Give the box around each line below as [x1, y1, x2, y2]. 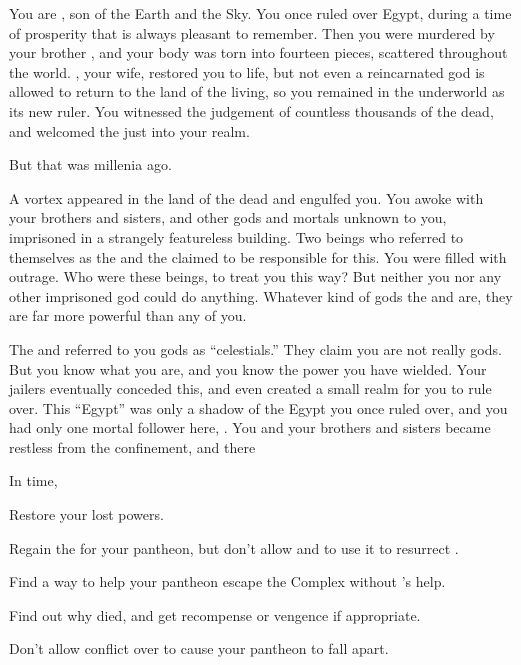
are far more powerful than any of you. [9, 305, 247, 326]
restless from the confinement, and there [9, 436, 256, 457]
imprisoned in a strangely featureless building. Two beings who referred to [9, 226, 464, 247]
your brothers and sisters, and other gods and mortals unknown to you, [9, 207, 447, 228]
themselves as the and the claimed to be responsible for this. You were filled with [9, 246, 507, 267]
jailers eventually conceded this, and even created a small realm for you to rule [9, 378, 492, 399]
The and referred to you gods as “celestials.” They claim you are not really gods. [9, 338, 502, 359]
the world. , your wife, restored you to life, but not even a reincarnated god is [9, 61, 485, 82]
